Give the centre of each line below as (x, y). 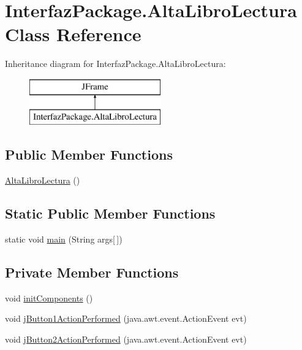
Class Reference (73, 34)
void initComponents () (49, 297)
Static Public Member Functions (110, 213)
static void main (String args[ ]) (64, 239)
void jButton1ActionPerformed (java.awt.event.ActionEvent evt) (126, 318)
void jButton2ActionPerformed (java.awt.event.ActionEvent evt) (126, 339)
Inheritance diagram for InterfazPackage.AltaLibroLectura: (115, 64)
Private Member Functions (92, 272)
